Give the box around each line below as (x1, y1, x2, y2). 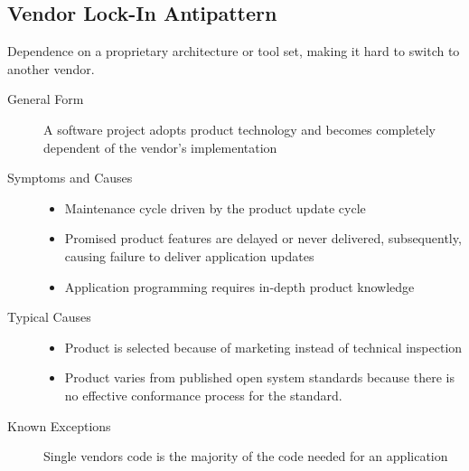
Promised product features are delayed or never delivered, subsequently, (64, 229, 462, 248)
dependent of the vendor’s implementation (43, 137, 277, 156)
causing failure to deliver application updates (64, 246, 314, 265)
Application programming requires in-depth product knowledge (64, 277, 415, 296)
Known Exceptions (7, 416, 111, 435)
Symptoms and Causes (7, 168, 133, 187)
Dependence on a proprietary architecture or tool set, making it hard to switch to (7, 42, 460, 61)
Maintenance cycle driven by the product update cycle (64, 198, 366, 217)
